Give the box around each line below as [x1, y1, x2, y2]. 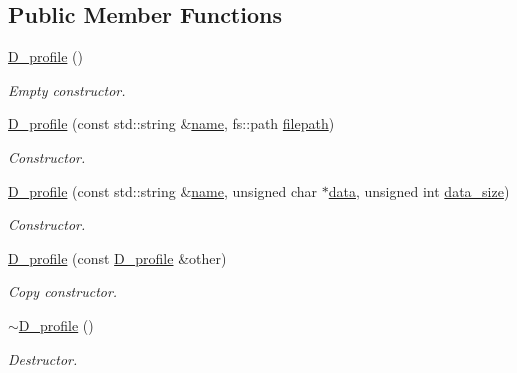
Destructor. [8, 348, 78, 369]
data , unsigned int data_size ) [328, 180, 510, 201]
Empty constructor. [8, 79, 126, 100]
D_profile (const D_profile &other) [8, 247, 227, 268]
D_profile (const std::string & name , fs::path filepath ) [8, 113, 335, 134]
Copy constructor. [8, 281, 118, 302]
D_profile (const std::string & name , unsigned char [8, 180, 318, 201]
